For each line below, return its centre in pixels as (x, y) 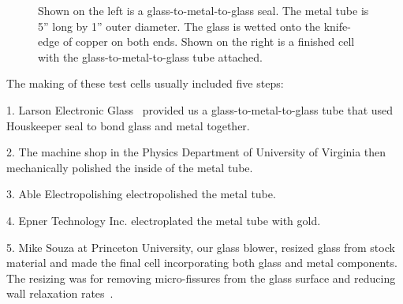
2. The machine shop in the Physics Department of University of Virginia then (196, 152)
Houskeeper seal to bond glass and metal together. (128, 125)
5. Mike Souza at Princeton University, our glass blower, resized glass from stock (201, 247)
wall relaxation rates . (60, 293)
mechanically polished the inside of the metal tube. (130, 167)
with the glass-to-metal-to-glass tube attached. (150, 56)
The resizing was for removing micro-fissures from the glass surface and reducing (201, 278)
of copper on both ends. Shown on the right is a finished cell (209, 41)
